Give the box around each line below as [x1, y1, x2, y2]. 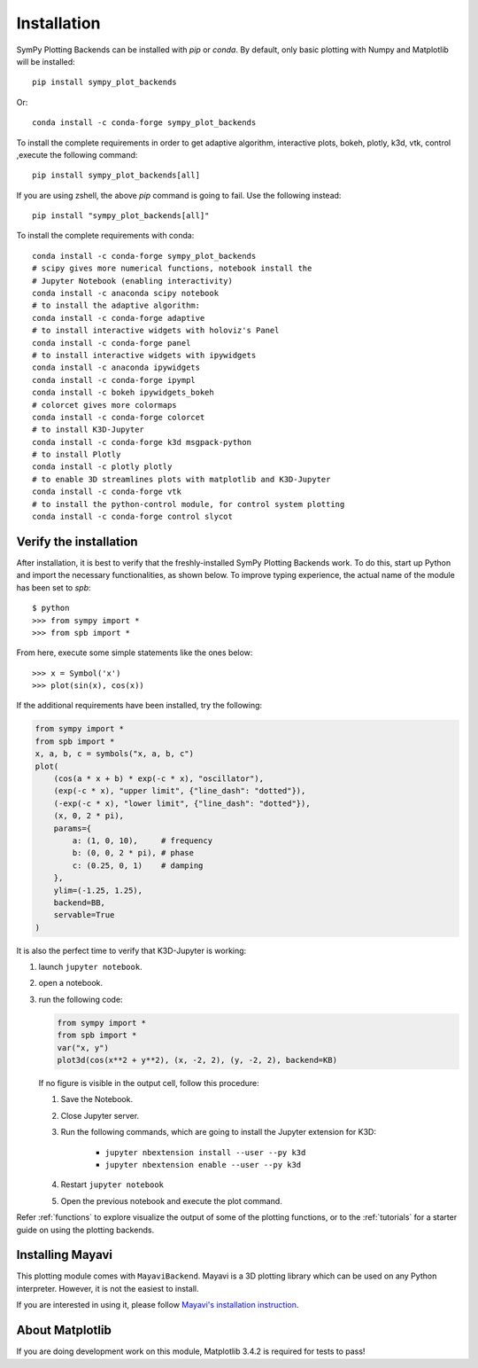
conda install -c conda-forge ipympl [32, 375, 197, 385]
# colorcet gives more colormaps [32, 400, 177, 410]
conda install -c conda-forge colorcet [32, 412, 205, 422]
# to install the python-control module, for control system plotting [32, 499, 345, 509]
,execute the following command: [16, 149, 138, 160]
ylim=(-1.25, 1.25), [53, 885, 143, 895]
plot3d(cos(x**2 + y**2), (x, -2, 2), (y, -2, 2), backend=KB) [57, 1055, 338, 1066]
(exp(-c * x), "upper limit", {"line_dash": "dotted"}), [53, 786, 306, 796]
